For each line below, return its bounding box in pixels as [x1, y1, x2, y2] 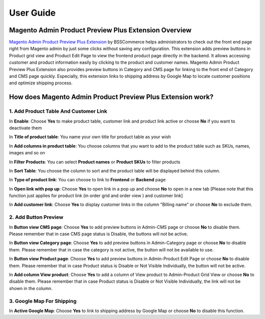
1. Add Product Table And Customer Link [9, 108, 107, 115]
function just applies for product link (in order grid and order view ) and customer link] [9, 193, 183, 198]
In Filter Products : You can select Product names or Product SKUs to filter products [9, 159, 181, 165]
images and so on [9, 150, 45, 156]
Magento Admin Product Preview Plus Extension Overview [9, 26, 192, 34]
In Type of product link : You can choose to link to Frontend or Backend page [9, 177, 166, 183]
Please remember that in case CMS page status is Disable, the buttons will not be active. [9, 231, 188, 237]
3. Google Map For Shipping [9, 297, 77, 304]
